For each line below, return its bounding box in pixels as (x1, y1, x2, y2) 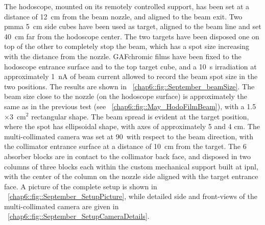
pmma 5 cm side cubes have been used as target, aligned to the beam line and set (4, 21, 261, 32)
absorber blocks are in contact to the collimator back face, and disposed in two (4, 151, 251, 161)
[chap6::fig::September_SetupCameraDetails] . (8, 211, 150, 221)
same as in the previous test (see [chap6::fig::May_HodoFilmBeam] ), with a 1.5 (4, 101, 256, 111)
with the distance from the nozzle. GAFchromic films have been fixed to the (4, 51, 242, 61)
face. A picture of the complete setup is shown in (4, 181, 157, 191)
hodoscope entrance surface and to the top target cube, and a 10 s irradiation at (4, 61, 257, 71)
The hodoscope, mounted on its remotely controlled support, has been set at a (4, 1, 249, 11)
